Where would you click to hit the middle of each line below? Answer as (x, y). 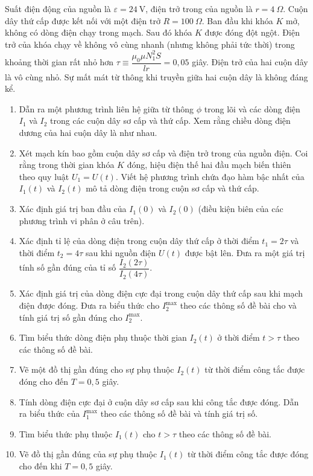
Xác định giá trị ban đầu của (73, 209)
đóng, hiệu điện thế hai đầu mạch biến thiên (209, 165)
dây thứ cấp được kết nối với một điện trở (83, 20)
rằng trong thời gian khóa (67, 165)
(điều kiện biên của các (241, 209)
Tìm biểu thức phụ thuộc (66, 433)
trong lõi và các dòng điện (252, 108)
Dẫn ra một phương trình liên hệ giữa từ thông (106, 108)
